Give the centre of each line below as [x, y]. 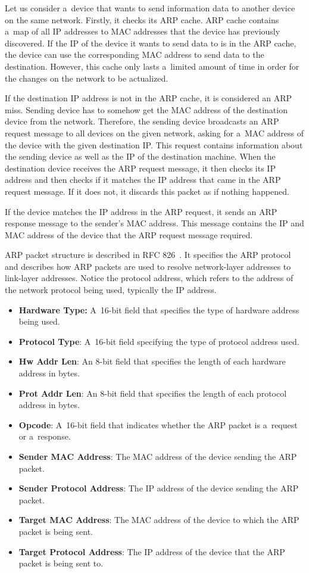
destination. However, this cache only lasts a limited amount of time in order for [152, 66]
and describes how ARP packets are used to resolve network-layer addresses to [148, 266]
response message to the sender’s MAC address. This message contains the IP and [154, 223]
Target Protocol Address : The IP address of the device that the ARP [152, 551]
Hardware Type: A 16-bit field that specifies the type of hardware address [159, 309]
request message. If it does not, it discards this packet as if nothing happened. [147, 191]
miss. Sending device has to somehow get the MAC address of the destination [146, 109]
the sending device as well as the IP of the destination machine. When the [140, 156]
